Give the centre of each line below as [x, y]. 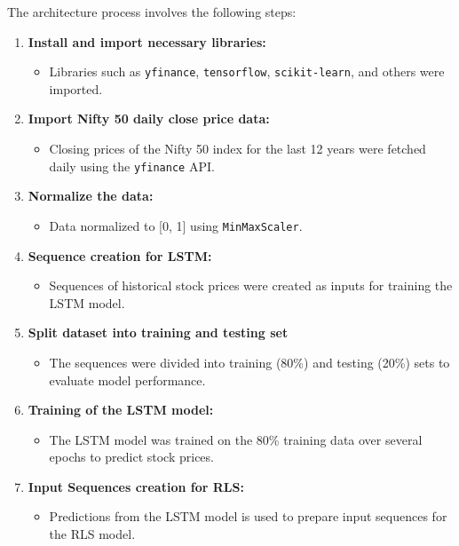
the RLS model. [92, 534]
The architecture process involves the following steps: [152, 12]
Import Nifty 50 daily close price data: [149, 119]
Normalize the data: [91, 196]
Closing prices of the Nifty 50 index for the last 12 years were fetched [237, 149]
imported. [76, 88]
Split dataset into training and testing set [158, 332]
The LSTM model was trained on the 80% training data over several [236, 439]
